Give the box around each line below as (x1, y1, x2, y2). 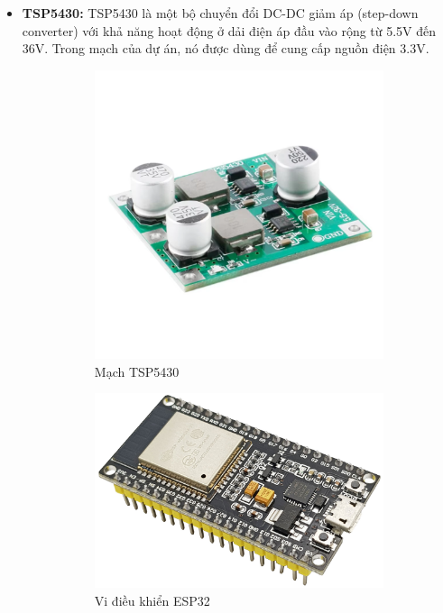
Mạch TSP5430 (94, 361, 180, 380)
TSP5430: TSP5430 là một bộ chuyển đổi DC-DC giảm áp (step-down (22, 4, 419, 22)
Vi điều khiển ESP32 (94, 590, 210, 609)
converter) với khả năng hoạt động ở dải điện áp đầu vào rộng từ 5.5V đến (22, 21, 437, 40)
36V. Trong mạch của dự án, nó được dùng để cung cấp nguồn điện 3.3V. (22, 39, 429, 58)
